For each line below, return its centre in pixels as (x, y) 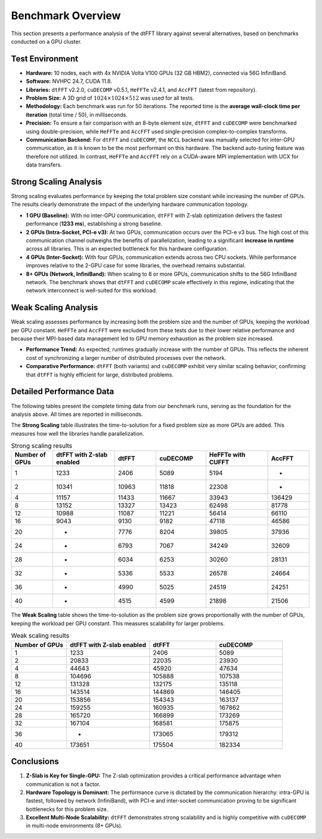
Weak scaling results (40, 636)
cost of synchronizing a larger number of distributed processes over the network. (126, 357)
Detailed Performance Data (63, 392)
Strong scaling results (42, 446)
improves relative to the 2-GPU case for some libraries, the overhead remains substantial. (136, 266)
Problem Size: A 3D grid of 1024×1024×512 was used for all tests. (110, 98)
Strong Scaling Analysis (57, 182)
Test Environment (45, 59)
